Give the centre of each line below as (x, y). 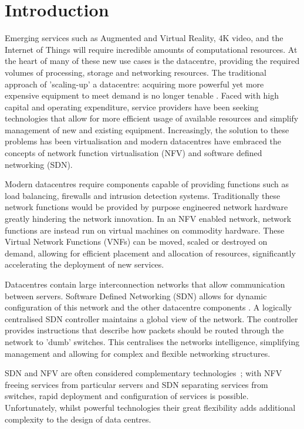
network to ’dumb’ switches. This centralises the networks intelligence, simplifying (152, 341)
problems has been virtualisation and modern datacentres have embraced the (143, 141)
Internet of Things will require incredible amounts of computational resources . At (151, 49)
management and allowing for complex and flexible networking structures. (138, 353)
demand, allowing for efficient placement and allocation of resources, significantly (150, 253)
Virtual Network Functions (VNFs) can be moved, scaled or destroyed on (136, 241)
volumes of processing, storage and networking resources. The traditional (136, 72)
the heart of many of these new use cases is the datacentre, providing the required (152, 61)
